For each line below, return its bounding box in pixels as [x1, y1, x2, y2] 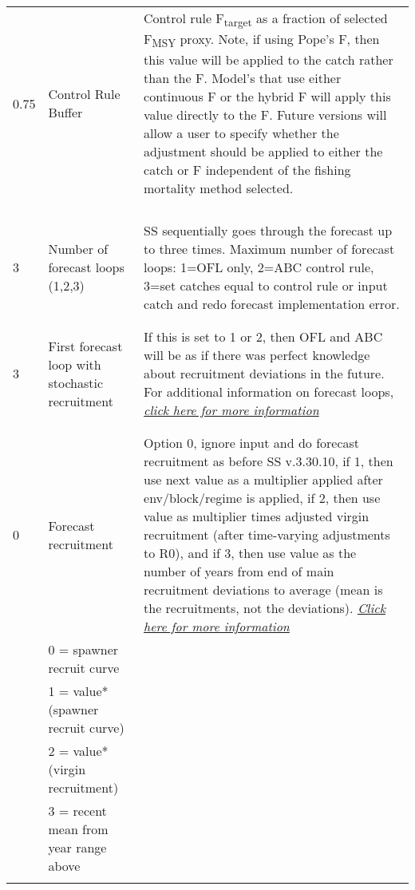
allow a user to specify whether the [144, 124, 339, 143]
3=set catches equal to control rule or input [144, 276, 388, 295]
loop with [48, 354, 101, 374]
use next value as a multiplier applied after [144, 470, 383, 489]
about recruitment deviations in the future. [144, 364, 385, 383]
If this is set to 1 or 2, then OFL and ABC [144, 327, 383, 346]
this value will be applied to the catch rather [144, 50, 393, 69]
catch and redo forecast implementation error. [144, 295, 400, 314]
